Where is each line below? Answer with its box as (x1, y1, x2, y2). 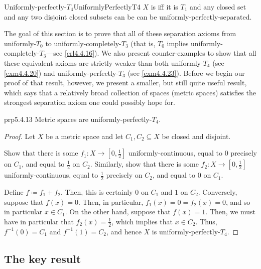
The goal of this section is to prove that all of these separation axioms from (4, 28, 236, 39)
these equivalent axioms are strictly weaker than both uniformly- (4, 57, 203, 68)
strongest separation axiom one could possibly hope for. (4, 97, 175, 107)
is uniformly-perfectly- (152, 226, 220, 236)
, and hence (106, 226, 142, 236)
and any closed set (190, 2, 246, 12)
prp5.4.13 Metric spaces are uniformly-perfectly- (4, 113, 152, 124)
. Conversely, (198, 186, 237, 197)
